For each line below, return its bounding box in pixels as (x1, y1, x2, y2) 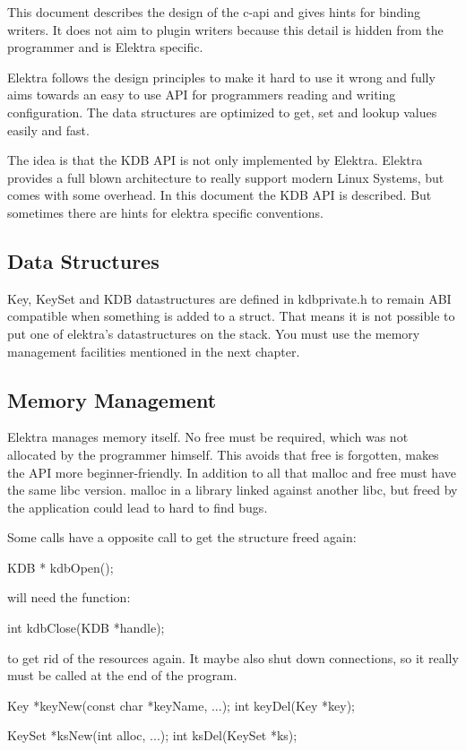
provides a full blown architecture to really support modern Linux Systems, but (7, 168, 444, 186)
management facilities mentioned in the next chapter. (7, 341, 300, 360)
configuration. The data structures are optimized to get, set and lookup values (7, 102, 437, 121)
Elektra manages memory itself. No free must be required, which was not (7, 427, 409, 446)
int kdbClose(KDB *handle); (7, 618, 165, 637)
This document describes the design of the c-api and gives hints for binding (7, 3, 420, 21)
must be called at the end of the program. (7, 666, 237, 685)
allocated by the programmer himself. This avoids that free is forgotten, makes (7, 445, 439, 463)
